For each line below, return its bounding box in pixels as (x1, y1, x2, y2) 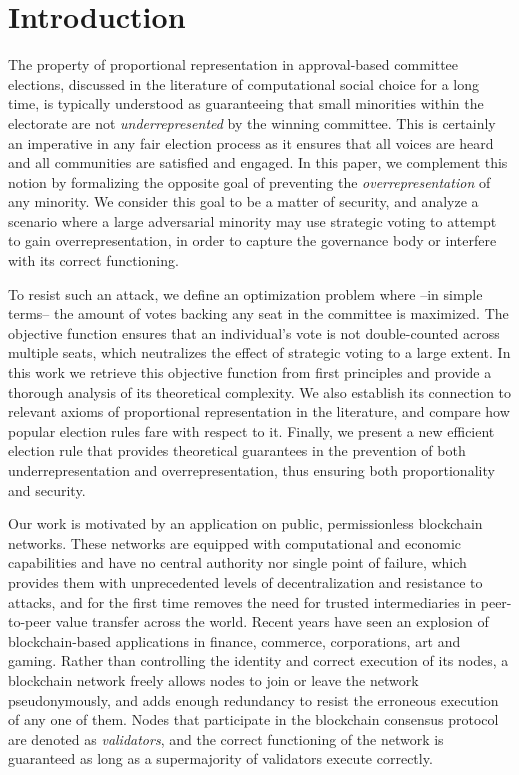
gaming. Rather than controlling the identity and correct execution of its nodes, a (8, 650, 509, 671)
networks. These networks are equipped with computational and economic (8, 532, 461, 553)
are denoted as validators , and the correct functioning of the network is (8, 728, 444, 749)
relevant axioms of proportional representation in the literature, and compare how (8, 401, 510, 422)
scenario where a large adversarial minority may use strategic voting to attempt (8, 210, 497, 231)
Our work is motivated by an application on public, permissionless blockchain (8, 513, 483, 534)
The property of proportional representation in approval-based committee (8, 54, 459, 75)
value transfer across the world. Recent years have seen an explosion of (55, 611, 489, 632)
